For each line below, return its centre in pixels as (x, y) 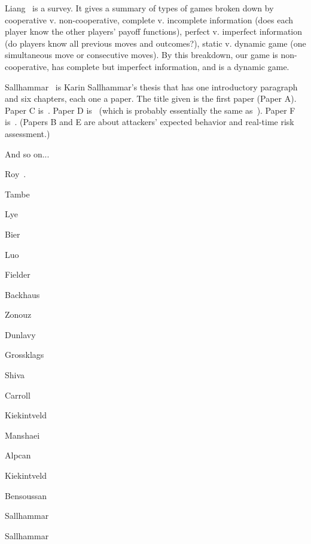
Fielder (18, 274)
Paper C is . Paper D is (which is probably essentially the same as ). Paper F (150, 110)
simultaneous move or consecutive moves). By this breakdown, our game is (141, 55)
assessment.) (28, 133)
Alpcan (18, 455)
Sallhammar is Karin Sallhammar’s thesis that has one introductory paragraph (151, 86)
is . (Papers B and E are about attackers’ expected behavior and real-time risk (150, 122)
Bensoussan (26, 495)
